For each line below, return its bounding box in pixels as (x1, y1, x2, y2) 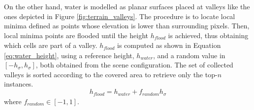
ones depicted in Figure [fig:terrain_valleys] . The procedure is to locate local (4, 11, 235, 21)
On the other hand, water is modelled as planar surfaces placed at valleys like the (4, 1, 250, 11)
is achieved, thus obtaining (168, 30, 249, 40)
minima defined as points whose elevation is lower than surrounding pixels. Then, (4, 21, 250, 31)
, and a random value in (153, 50, 225, 60)
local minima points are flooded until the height (4, 30, 148, 40)
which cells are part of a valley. (4, 40, 97, 50)
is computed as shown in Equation (117, 40, 221, 50)
